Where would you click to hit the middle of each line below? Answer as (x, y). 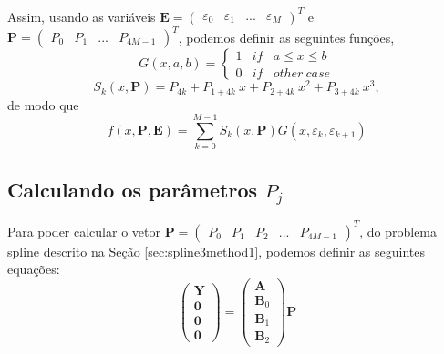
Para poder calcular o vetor (84, 231)
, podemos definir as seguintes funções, (286, 36)
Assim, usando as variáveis (82, 16)
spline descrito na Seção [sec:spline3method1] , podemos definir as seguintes (217, 251)
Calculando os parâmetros (133, 189)
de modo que (43, 104)
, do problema (398, 231)
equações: (34, 269)
